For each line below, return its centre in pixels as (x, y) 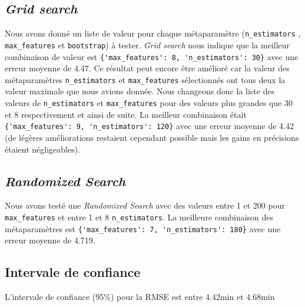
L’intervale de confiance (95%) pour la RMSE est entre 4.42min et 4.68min (140, 297)
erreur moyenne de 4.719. (50, 240)
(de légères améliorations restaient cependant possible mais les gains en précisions (152, 137)
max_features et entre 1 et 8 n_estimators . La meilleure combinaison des (139, 217)
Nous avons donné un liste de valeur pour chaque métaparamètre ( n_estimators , (153, 33)
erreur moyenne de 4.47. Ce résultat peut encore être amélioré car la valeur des (147, 68)
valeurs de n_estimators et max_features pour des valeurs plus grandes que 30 (149, 103)
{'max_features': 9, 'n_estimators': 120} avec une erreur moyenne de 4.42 (149, 126)
